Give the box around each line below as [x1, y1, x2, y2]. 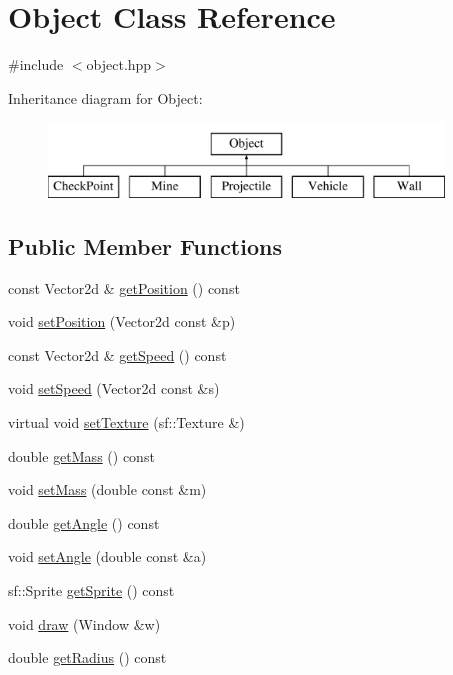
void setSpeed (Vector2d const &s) [8, 378, 220, 399]
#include [8, 54, 64, 75]
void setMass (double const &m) [8, 479, 207, 500]
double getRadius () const [8, 647, 167, 668]
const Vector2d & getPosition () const [8, 277, 240, 298]
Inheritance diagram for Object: [8, 87, 203, 108]
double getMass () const [8, 445, 155, 466]
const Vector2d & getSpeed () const [8, 344, 227, 365]
